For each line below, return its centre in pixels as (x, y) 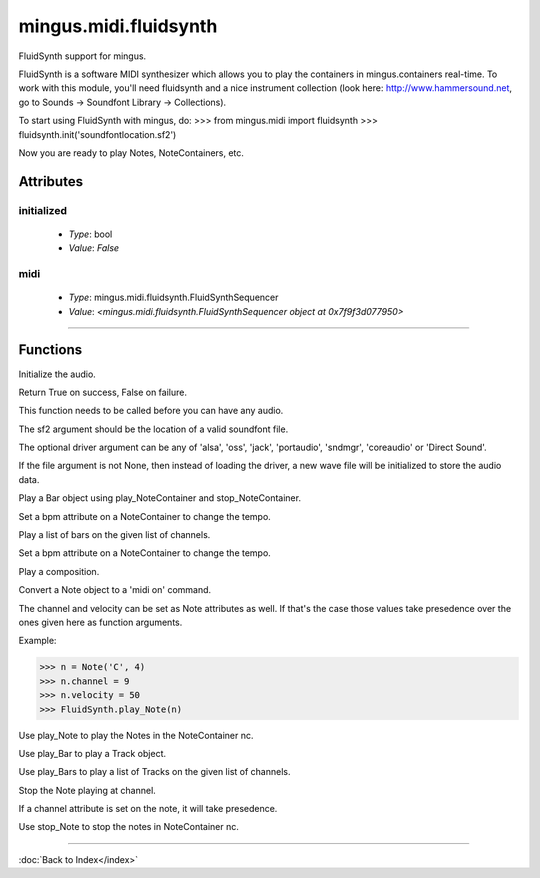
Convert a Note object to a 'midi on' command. (115, 590)
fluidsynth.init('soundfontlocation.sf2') (97, 134)
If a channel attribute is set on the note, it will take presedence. (148, 809)
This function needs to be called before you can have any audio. (151, 411)
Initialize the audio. (57, 374)
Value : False (94, 248)
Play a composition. (59, 571)
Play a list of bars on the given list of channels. (114, 535)
